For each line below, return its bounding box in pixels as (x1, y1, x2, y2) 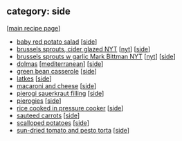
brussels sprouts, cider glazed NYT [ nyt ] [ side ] (16, 44, 151, 53)
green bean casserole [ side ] (16, 67, 98, 75)
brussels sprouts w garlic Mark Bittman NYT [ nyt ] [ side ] (16, 52, 176, 60)
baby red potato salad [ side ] (16, 38, 98, 46)
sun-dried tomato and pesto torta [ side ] (16, 126, 129, 134)
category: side (6, 6, 71, 17)
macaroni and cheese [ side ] (16, 81, 97, 90)
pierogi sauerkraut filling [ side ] (16, 89, 104, 97)
